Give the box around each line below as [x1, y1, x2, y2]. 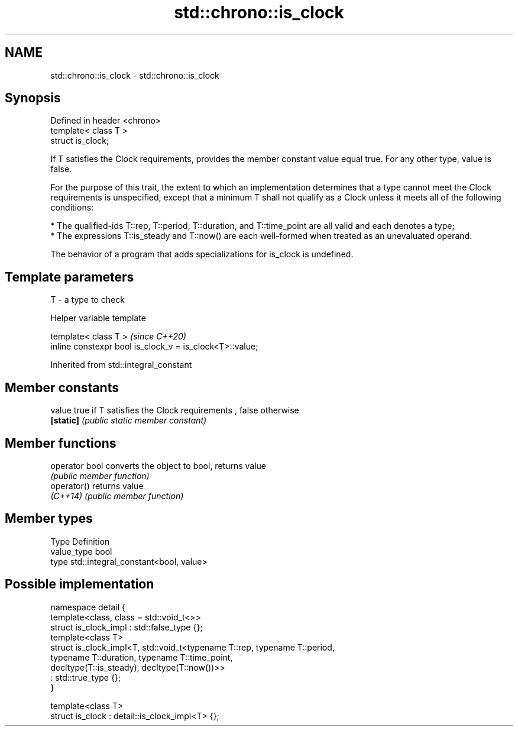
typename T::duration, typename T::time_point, [50, 652, 233, 662]
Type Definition [50, 536, 110, 546]
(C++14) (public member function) [50, 490, 184, 501]
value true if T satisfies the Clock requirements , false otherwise [50, 405, 299, 416]
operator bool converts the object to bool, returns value [50, 460, 266, 471]
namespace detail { [50, 601, 125, 612]
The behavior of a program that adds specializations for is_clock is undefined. [50, 249, 354, 260]
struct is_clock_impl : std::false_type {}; [50, 622, 203, 632]
